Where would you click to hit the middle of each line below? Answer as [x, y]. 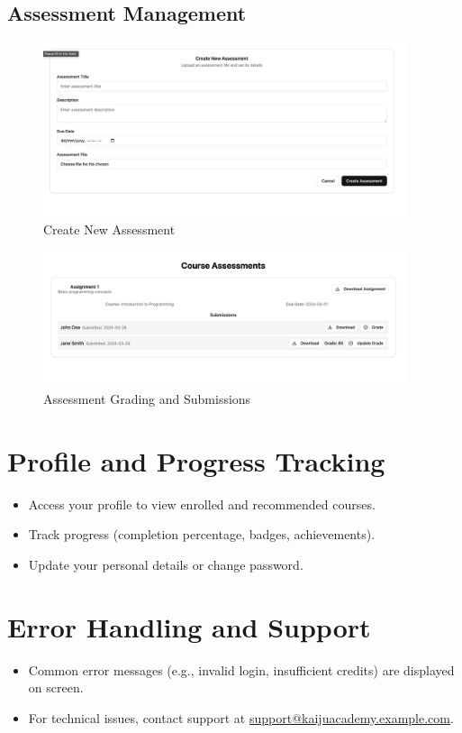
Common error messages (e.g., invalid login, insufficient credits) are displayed [241, 669]
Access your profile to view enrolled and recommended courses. [202, 504]
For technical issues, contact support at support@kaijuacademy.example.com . [241, 717]
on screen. [56, 687]
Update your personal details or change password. [166, 564]
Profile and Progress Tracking [196, 460]
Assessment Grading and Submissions [147, 398]
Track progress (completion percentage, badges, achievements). [202, 534]
